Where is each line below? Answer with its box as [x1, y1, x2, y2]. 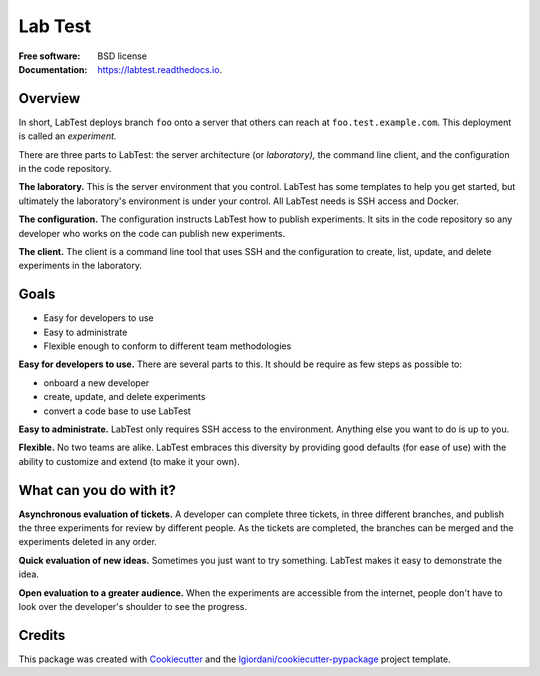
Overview [18, 90, 81, 107]
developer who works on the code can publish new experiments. [18, 227, 285, 239]
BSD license [97, 50, 147, 62]
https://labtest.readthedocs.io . [97, 63, 223, 75]
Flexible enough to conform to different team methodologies [43, 340, 292, 352]
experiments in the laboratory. [18, 260, 143, 272]
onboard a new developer [43, 376, 150, 389]
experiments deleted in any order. [18, 536, 157, 548]
